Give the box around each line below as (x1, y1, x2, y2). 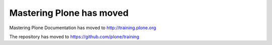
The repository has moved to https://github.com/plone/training (9, 34, 140, 40)
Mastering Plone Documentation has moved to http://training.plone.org (9, 25, 156, 31)
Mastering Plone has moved (9, 7, 129, 18)
